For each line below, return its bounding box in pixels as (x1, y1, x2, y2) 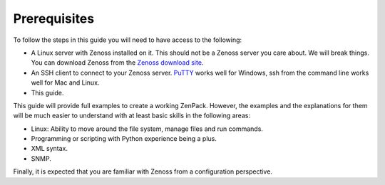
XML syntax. (31, 144, 68, 153)
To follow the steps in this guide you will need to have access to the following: (13, 36, 242, 44)
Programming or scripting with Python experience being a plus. (31, 134, 217, 143)
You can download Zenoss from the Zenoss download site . (31, 58, 204, 67)
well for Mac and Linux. (31, 78, 100, 87)
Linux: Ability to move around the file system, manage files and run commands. (31, 125, 264, 133)
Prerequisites (13, 11, 95, 26)
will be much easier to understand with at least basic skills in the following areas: (13, 111, 251, 120)
